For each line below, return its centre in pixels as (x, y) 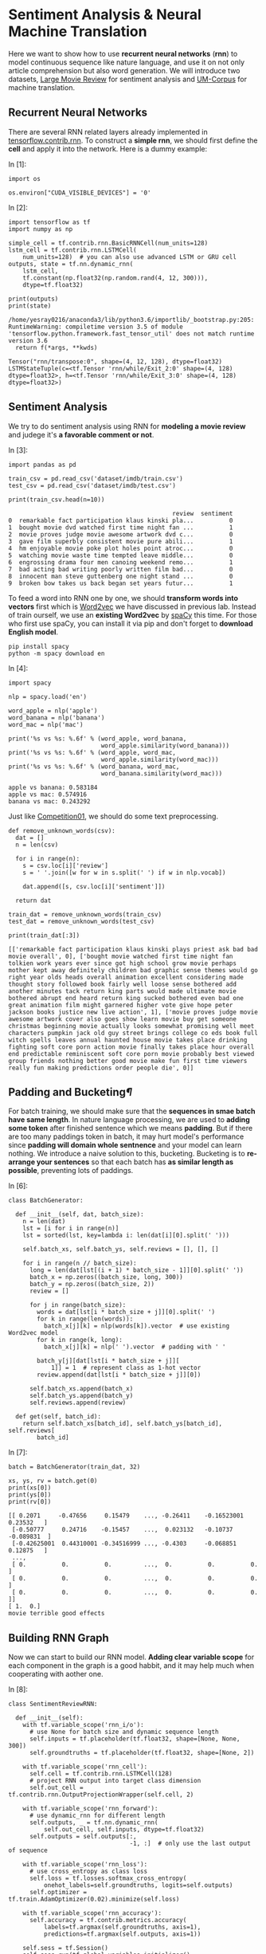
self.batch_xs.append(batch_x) (81, 1389)
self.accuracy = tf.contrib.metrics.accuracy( (108, 1921)
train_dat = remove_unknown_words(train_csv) (85, 914)
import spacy (30, 683)
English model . (33, 632)
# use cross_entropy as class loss (88, 1872)
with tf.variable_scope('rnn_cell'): (85, 1767)
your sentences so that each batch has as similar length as (135, 1162)
